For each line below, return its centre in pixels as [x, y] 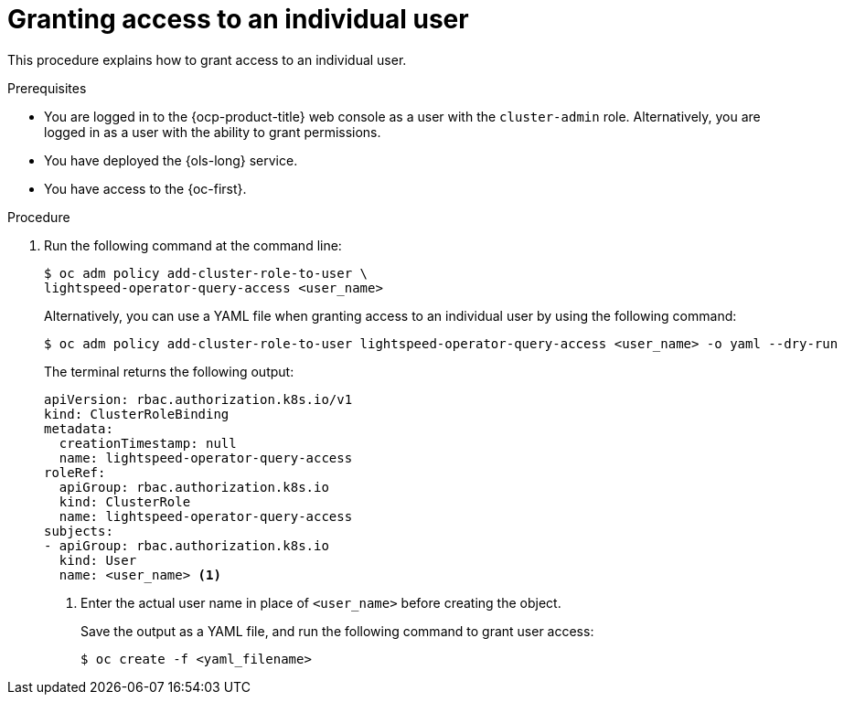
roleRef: [75, 472]
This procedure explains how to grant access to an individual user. [207, 59]
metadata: [79, 428]
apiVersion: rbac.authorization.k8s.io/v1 [198, 399]
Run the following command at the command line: [193, 245]
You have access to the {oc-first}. [145, 188]
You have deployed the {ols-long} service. [171, 160]
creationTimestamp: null [148, 443]
